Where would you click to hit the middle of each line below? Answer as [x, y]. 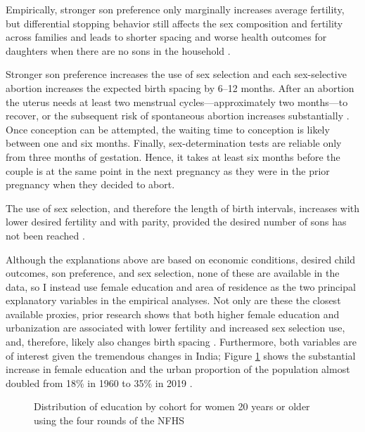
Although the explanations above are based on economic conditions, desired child [181, 259]
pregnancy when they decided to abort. [90, 184]
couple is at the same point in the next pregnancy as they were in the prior [168, 170]
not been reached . [45, 235]
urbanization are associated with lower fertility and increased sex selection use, [175, 328]
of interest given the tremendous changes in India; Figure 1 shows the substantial [181, 355]
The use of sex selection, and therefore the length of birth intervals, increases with [183, 208]
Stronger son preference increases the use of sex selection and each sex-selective [176, 74]
